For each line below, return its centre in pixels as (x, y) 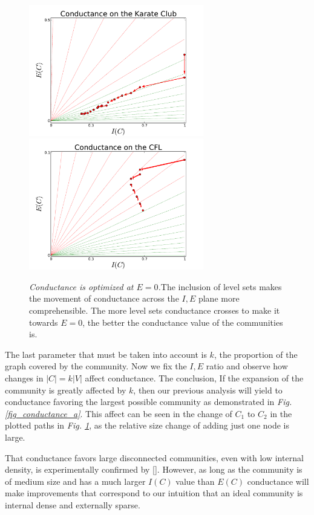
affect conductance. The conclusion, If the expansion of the (194, 378)
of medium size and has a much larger (75, 481)
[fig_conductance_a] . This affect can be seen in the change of (119, 413)
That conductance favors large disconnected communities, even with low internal (154, 457)
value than (195, 481)
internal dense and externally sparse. (73, 504)
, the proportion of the (256, 354)
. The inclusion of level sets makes (220, 286)
